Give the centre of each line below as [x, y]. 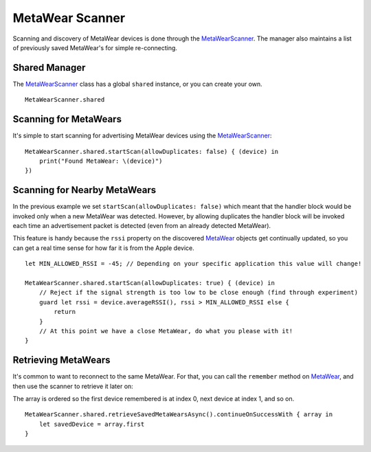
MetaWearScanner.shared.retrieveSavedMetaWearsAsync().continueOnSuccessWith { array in [179, 415]
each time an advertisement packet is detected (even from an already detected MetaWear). [142, 226]
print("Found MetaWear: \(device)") [101, 161]
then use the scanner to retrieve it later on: [73, 386]
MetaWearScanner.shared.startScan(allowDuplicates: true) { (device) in [150, 283]
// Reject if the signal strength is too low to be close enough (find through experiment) [199, 293]
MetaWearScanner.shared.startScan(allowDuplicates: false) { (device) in [152, 151]
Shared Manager [49, 68]
